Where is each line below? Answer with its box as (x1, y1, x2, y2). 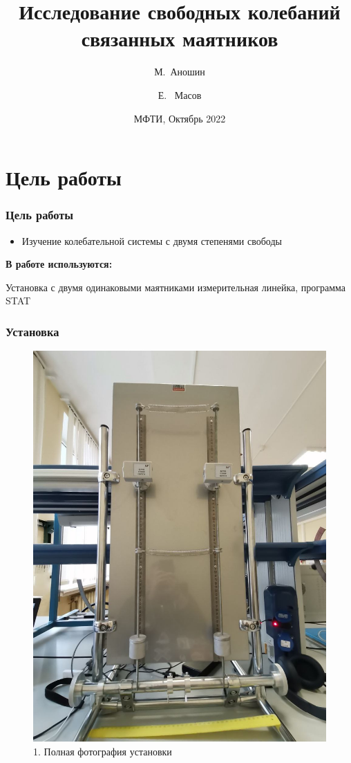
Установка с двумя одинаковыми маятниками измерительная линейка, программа (6, 279, 346, 294)
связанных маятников (81, 24, 278, 53)
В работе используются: (6, 257, 113, 271)
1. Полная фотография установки (33, 744, 172, 759)
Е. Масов (158, 87, 202, 102)
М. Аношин (154, 64, 205, 79)
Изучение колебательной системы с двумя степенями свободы (21, 233, 282, 248)
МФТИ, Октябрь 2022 (133, 111, 226, 125)
